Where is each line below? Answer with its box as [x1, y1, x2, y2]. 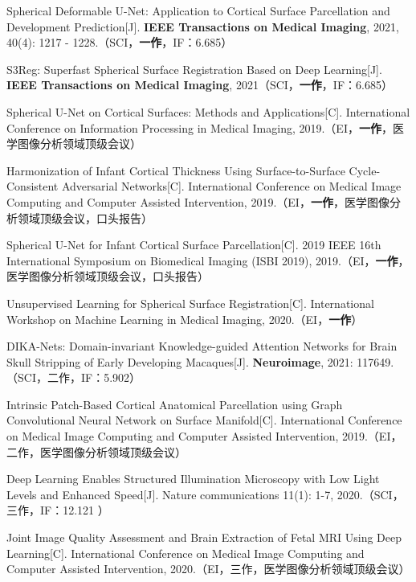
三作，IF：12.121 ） [6, 502, 109, 518]
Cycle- [349, 162, 381, 178]
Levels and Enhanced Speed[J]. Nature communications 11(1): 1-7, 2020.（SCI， [6, 486, 404, 502]
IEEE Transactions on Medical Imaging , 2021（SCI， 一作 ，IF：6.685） [6, 76, 393, 93]
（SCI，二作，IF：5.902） [6, 369, 141, 386]
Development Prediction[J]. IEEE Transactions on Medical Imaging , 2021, [6, 18, 399, 35]
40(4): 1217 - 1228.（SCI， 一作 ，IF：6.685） [6, 34, 233, 51]
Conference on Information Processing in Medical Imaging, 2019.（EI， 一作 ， [6, 119, 393, 136]
